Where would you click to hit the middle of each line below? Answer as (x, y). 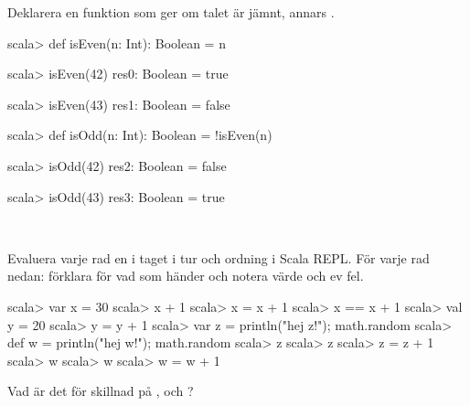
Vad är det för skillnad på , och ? (101, 391)
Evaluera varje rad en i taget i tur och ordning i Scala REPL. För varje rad (219, 257)
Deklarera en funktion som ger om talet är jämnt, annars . (171, 12)
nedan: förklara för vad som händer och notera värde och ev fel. (186, 276)
